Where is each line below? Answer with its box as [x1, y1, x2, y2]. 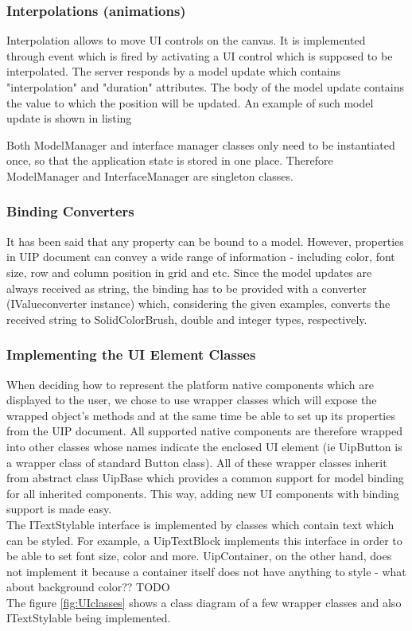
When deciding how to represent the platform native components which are [6, 376, 374, 392]
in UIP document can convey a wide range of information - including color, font [6, 248, 395, 265]
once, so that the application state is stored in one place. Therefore [6, 152, 333, 169]
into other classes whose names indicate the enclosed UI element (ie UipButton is [6, 438, 402, 454]
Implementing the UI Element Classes [6, 345, 256, 364]
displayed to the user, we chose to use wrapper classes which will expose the [6, 391, 377, 408]
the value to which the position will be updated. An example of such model [6, 94, 374, 111]
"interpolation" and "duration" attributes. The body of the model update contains [6, 79, 405, 95]
